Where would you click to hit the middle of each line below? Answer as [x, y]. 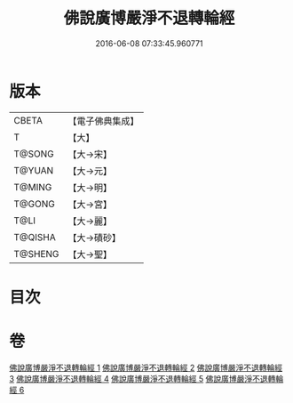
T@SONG [34, 154]
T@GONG [34, 204]
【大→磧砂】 [95, 238]
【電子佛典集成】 [103, 121]
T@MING [33, 187]
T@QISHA [35, 237]
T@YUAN [34, 170]
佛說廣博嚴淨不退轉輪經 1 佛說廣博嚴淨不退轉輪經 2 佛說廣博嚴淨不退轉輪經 [146, 367]
